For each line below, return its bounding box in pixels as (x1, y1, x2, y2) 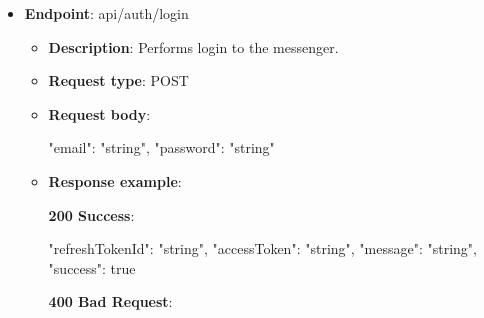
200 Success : (48, 204, 135, 225)
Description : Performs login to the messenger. (48, 36, 339, 57)
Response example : (48, 170, 182, 191)
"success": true (48, 257, 136, 278)
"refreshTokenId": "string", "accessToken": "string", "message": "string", (48, 238, 477, 259)
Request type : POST (48, 70, 189, 91)
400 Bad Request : (48, 291, 173, 312)
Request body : (48, 103, 151, 124)
